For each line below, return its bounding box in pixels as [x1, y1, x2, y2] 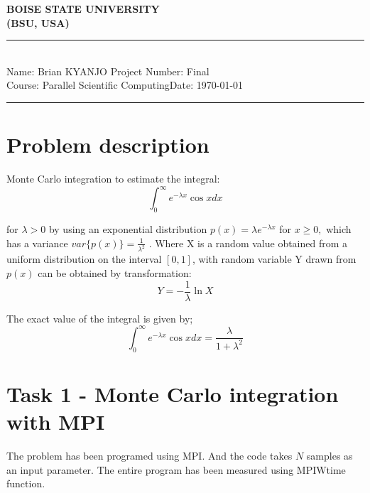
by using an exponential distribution [48, 221, 207, 236]
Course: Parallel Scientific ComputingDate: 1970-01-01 [6, 77, 244, 92]
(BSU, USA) [6, 15, 70, 30]
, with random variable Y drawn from [192, 251, 357, 266]
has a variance [6, 235, 68, 250]
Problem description [6, 130, 210, 159]
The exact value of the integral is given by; [6, 310, 193, 325]
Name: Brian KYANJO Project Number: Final [6, 63, 210, 78]
